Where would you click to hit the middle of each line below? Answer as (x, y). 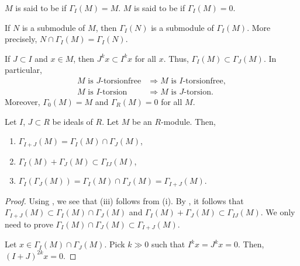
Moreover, (23, 102)
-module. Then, (188, 121)
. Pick (115, 244)
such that (168, 244)
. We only (278, 212)
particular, (23, 70)
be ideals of (73, 121)
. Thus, (176, 58)
